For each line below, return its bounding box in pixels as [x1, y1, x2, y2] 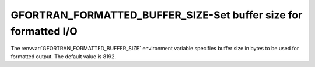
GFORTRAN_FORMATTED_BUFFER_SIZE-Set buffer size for [10, 9, 303, 21]
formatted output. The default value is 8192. [10, 53, 117, 60]
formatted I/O [10, 25, 78, 38]
